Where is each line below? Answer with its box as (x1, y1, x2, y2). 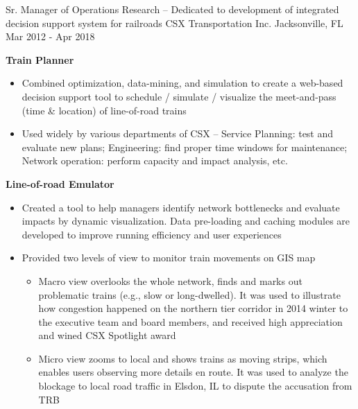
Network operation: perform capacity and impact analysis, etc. (22, 153, 288, 168)
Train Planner (6, 52, 74, 67)
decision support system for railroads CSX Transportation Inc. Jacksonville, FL (6, 15, 343, 30)
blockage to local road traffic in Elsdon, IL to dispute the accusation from (38, 378, 352, 393)
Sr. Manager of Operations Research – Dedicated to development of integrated (6, 2, 339, 16)
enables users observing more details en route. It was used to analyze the (38, 365, 348, 379)
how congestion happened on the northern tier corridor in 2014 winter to (38, 301, 348, 315)
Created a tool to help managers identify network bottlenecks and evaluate (22, 200, 340, 214)
